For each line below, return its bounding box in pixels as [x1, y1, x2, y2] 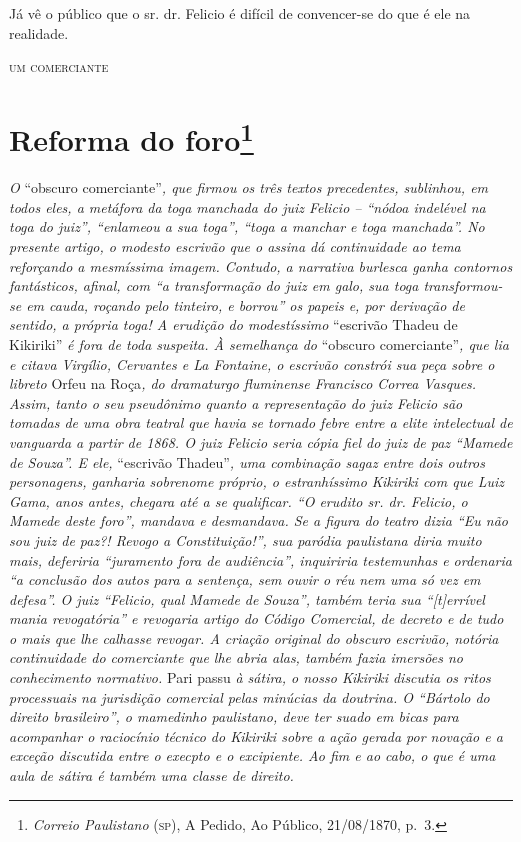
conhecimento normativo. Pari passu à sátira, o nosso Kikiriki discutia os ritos [9, 667, 491, 688]
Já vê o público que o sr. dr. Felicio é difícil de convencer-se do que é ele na [9, 3, 471, 23]
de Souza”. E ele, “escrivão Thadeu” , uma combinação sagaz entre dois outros [9, 451, 485, 472]
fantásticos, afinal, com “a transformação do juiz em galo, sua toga [9, 275, 419, 296]
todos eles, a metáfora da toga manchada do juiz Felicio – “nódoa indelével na [9, 196, 486, 217]
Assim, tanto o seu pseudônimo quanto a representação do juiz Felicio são [9, 392, 463, 413]
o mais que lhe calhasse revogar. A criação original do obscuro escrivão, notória [9, 627, 499, 648]
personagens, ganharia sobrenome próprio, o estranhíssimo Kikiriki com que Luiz [9, 471, 504, 492]
